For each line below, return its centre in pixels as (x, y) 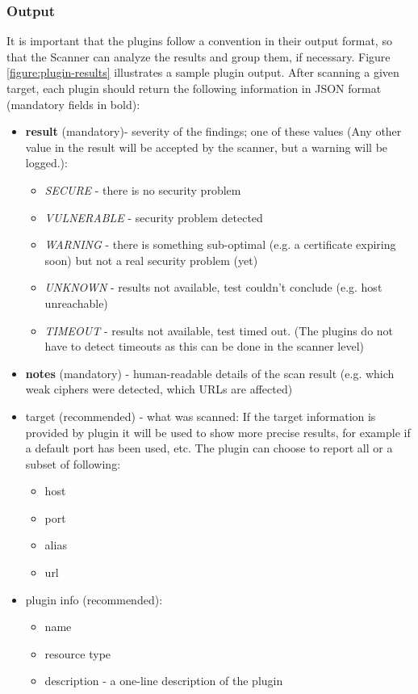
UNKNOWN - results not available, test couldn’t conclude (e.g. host (213, 287)
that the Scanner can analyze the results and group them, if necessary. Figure (199, 56)
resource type (78, 653)
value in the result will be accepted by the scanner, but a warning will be (207, 147)
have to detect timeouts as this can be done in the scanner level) (204, 346)
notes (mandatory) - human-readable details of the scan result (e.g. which (210, 373)
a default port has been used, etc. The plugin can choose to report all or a (209, 448)
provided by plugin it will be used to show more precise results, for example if (218, 432)
